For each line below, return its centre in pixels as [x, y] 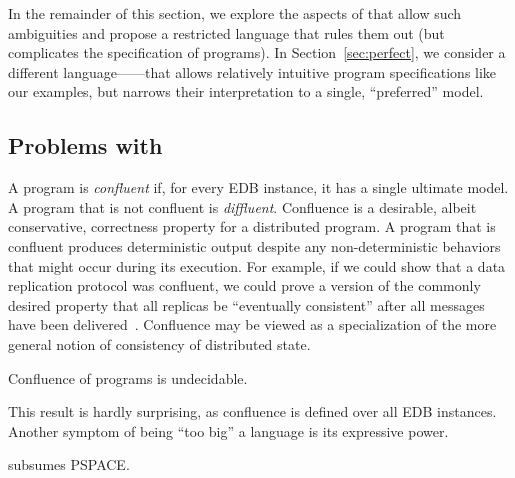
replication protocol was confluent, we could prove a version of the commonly [244, 285]
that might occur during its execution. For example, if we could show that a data [257, 265]
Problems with [85, 145]
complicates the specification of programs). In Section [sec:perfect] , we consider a [257, 52]
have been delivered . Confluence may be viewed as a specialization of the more [252, 324]
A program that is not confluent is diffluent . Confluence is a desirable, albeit [242, 206]
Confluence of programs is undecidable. [128, 377]
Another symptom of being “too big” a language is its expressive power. [228, 430]
